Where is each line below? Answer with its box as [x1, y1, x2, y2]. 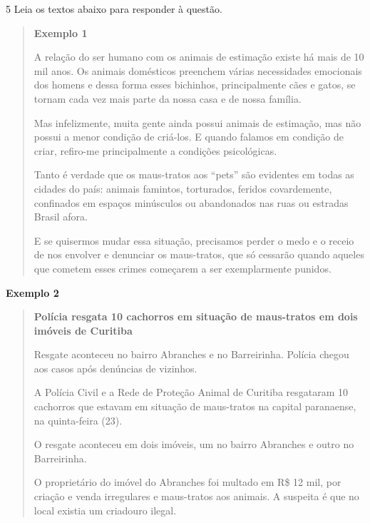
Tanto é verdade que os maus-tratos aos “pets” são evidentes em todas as [34, 167, 354, 182]
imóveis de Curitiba [34, 323, 133, 337]
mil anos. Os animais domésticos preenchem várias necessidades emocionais [34, 63, 362, 78]
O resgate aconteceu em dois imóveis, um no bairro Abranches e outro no [34, 437, 354, 452]
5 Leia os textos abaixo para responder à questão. [6, 1, 222, 16]
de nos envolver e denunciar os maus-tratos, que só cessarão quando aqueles [34, 247, 364, 262]
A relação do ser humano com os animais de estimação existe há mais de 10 [34, 49, 364, 64]
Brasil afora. [34, 209, 88, 224]
